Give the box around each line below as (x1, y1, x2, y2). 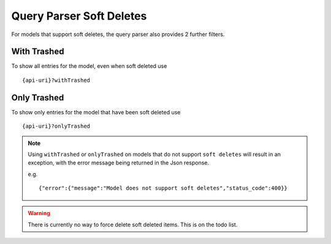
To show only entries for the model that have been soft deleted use (11, 108, 181, 116)
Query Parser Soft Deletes (11, 9, 147, 23)
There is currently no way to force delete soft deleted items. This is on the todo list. (28, 221, 238, 228)
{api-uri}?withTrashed (22, 76, 91, 84)
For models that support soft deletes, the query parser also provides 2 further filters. (11, 31, 225, 38)
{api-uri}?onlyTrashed (22, 123, 91, 130)
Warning (28, 210, 50, 217)
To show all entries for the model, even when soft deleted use (11, 62, 167, 70)
